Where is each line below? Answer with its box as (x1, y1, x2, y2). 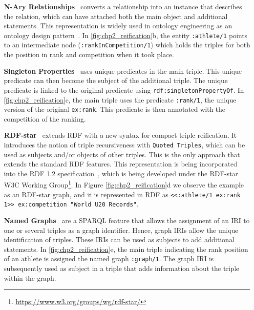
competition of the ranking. (4, 113, 86, 124)
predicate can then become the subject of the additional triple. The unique (4, 75, 228, 85)
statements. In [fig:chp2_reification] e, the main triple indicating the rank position (4, 244, 248, 254)
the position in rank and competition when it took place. (4, 49, 174, 60)
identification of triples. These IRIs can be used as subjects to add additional (4, 234, 234, 245)
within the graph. (4, 272, 56, 283)
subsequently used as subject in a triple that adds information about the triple (4, 263, 239, 273)
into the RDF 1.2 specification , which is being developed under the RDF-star (4, 168, 238, 178)
